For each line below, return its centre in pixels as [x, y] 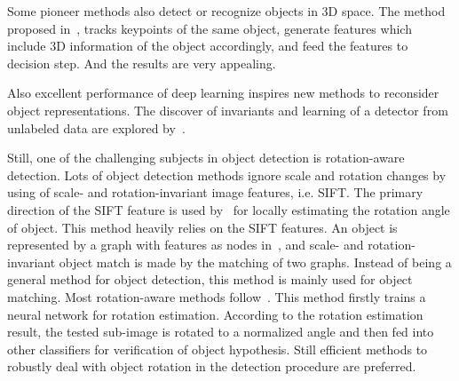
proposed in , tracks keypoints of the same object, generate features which [210, 28]
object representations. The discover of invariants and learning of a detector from [228, 110]
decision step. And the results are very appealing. [142, 63]
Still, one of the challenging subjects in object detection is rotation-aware [206, 158]
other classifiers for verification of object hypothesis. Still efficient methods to [218, 349]
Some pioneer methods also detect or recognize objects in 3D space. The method [226, 11]
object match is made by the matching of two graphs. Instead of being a [255, 262]
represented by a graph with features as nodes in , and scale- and [186, 245]
